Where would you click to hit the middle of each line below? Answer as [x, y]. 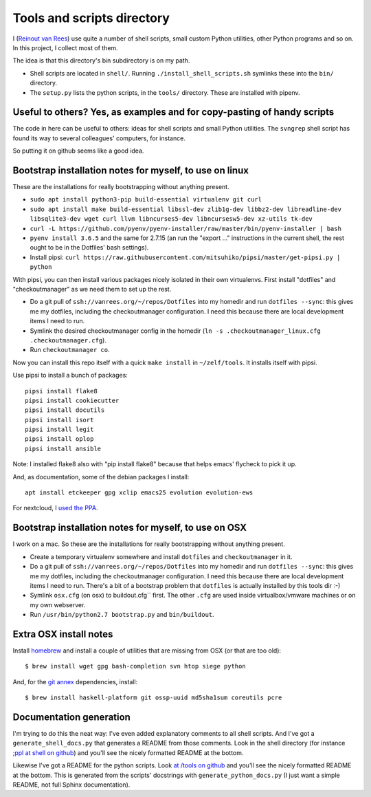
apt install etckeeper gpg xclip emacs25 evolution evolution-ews [139, 493]
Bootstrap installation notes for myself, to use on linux [131, 171]
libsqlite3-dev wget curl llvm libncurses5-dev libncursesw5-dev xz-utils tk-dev [171, 219]
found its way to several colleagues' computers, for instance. [99, 138]
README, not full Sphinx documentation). [71, 785]
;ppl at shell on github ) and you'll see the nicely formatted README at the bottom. [128, 752]
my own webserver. [58, 604]
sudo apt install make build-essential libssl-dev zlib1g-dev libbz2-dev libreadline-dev [185, 209]
